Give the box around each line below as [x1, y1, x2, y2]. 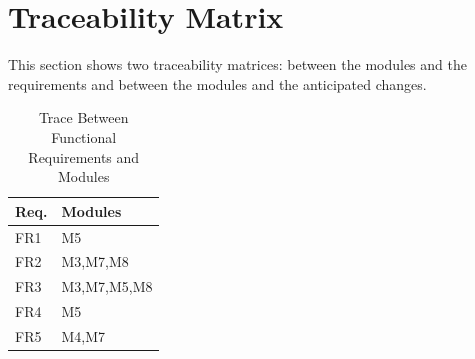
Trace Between [38, 107, 129, 128]
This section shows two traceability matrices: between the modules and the [8, 54, 467, 75]
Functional [51, 126, 117, 147]
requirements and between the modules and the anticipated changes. [8, 73, 427, 94]
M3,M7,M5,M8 [61, 276, 153, 297]
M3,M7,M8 [61, 251, 129, 272]
